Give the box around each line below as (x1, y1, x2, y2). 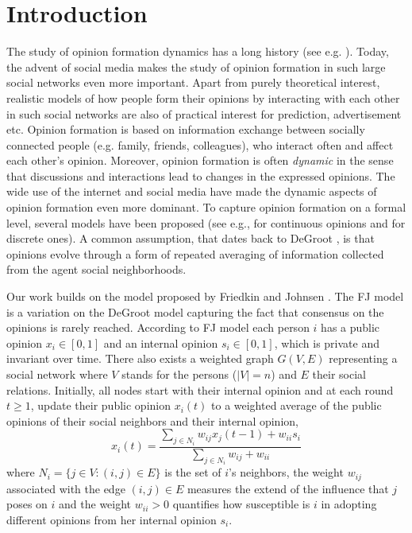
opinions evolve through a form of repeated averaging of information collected (6, 245, 384, 262)
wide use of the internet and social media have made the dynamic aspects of (6, 183, 377, 200)
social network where (6, 366, 108, 382)
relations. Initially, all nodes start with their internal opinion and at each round (6, 381, 394, 398)
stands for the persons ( (121, 366, 237, 382)
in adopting (321, 496, 377, 512)
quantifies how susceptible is (172, 496, 310, 512)
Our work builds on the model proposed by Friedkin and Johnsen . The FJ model (6, 288, 404, 305)
